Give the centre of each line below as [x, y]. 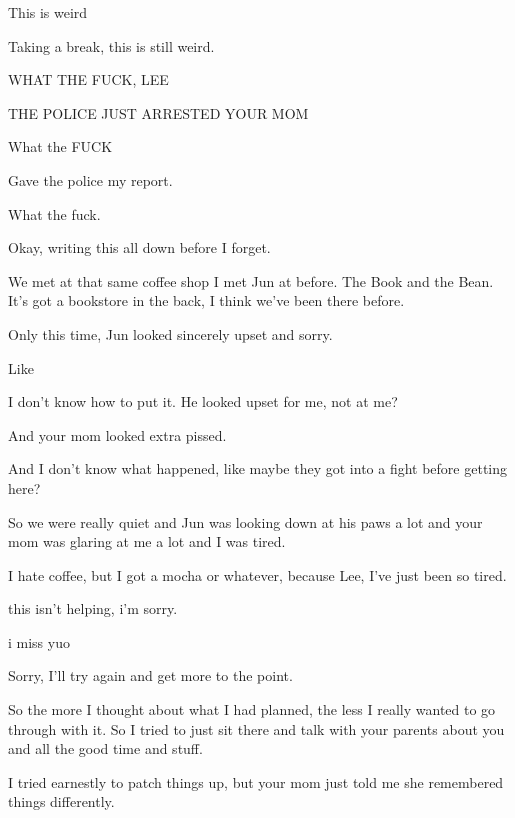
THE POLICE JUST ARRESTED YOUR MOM [158, 112]
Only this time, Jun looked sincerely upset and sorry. [170, 333]
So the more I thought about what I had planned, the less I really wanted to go [252, 709]
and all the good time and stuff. [105, 748]
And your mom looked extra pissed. [117, 434]
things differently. [61, 801]
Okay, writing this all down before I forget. [139, 247]
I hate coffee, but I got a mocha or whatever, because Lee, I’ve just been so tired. [257, 574]
